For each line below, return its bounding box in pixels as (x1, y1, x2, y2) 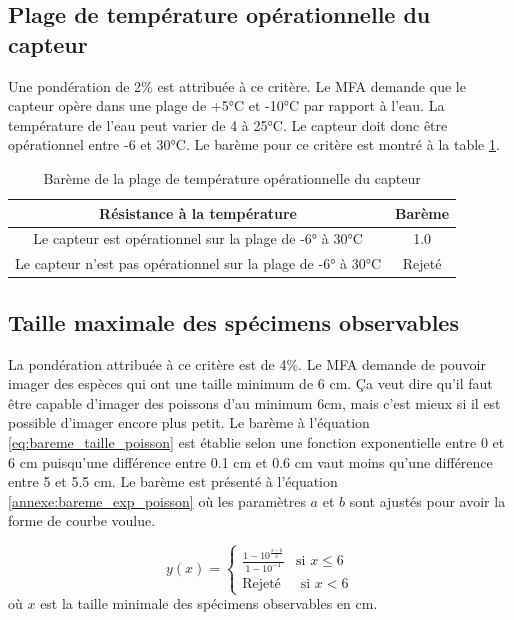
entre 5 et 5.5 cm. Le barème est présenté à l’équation (8, 471, 338, 492)
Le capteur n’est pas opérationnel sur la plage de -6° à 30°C (15, 253, 382, 274)
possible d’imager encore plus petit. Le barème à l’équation (8, 412, 370, 433)
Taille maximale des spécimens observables (8, 306, 459, 337)
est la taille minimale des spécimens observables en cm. (40, 593, 378, 614)
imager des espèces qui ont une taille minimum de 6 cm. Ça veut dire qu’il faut (8, 373, 493, 394)
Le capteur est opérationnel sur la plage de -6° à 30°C (33, 228, 363, 249)
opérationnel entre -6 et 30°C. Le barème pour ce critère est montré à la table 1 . (8, 134, 500, 155)
